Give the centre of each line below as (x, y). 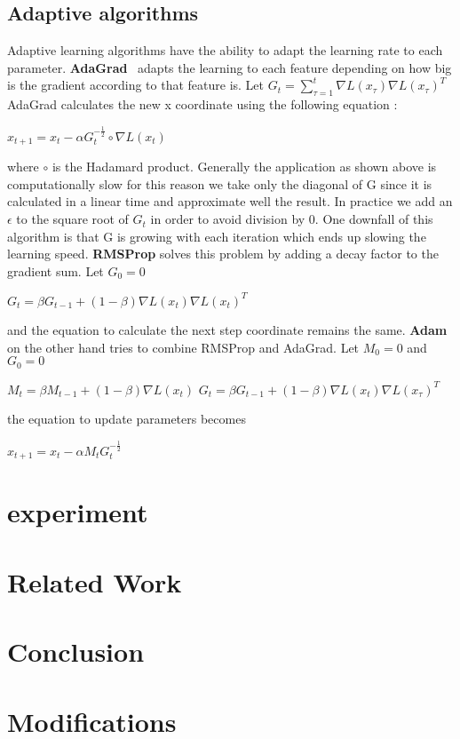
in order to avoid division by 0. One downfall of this (292, 219)
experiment (78, 512)
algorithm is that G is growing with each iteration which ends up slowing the (217, 236)
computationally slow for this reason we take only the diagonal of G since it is (220, 183)
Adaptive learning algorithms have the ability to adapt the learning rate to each (225, 50)
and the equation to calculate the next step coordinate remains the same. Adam (227, 329)
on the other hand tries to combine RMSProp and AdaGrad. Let (183, 347)
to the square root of (72, 219)
